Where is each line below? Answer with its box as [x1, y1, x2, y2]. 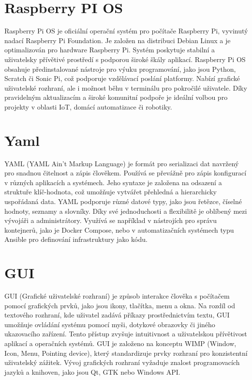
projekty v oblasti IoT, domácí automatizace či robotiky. [4, 101, 172, 111]
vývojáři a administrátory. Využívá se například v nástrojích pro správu [4, 215, 217, 225]
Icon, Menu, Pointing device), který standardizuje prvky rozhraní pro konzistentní [4, 348, 248, 358]
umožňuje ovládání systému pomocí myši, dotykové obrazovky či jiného [4, 319, 215, 329]
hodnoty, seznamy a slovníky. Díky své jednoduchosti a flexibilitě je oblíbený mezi [4, 206, 247, 216]
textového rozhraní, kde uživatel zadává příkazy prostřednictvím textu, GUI [4, 310, 230, 320]
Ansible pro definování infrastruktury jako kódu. [4, 234, 148, 244]
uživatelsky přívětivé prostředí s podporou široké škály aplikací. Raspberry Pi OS [4, 54, 246, 64]
